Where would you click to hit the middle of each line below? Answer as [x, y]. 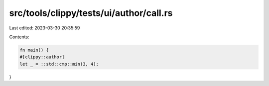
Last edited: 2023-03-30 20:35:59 [45, 28]
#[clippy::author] [42, 57]
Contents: [19, 37]
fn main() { [34, 50]
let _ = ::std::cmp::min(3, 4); [59, 64]
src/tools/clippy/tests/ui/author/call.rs [91, 13]
